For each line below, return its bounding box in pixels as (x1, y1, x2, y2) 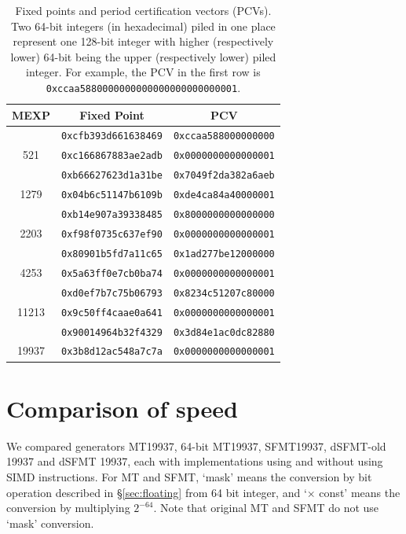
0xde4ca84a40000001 (173, 190, 275, 201)
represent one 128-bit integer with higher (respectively (13, 33, 274, 50)
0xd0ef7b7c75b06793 (61, 287, 163, 299)
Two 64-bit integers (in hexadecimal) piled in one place (10, 17, 276, 34)
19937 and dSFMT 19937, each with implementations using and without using (6, 453, 383, 470)
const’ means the (319, 484, 401, 500)
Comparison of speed (6, 392, 238, 424)
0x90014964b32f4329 (61, 326, 163, 338)
